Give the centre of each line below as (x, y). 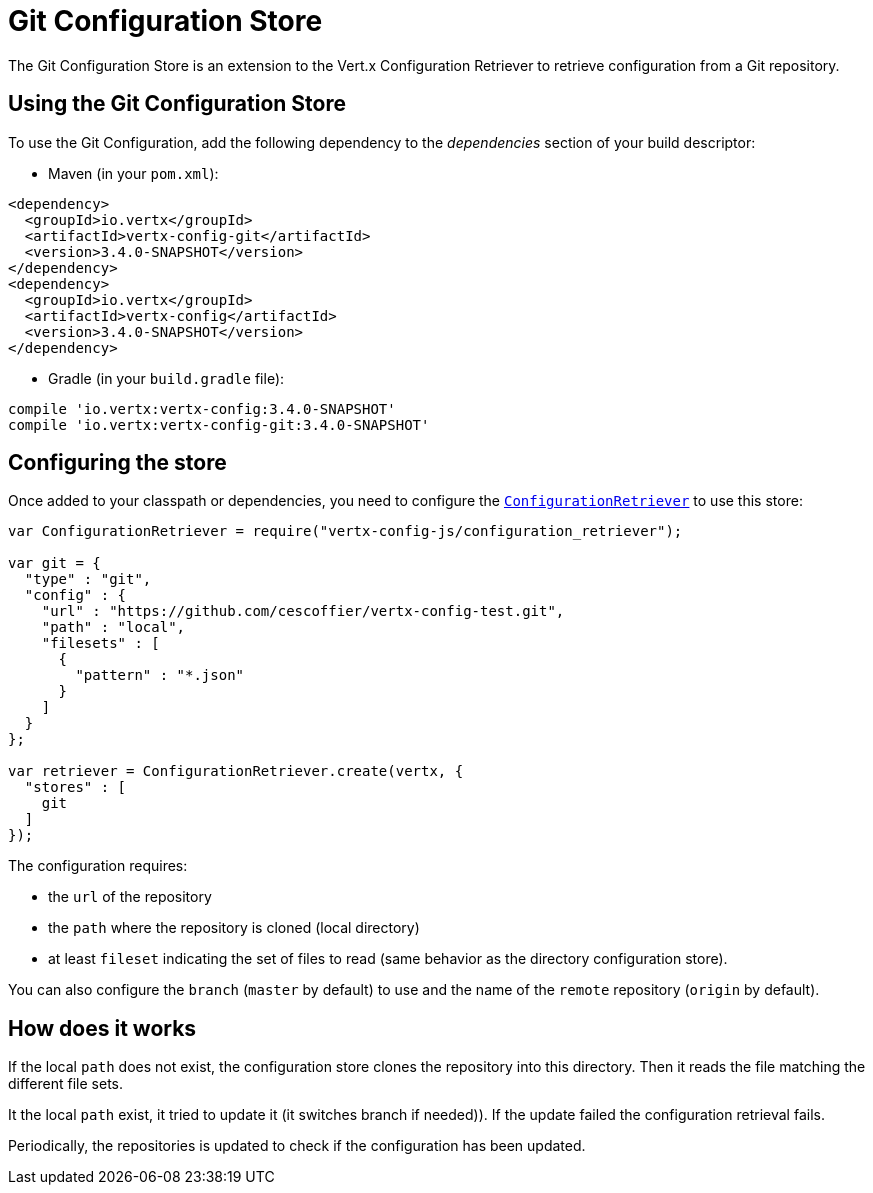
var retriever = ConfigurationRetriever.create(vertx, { (236, 771)
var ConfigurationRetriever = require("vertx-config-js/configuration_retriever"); (345, 531)
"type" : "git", (88, 579)
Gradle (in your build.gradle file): (166, 378)
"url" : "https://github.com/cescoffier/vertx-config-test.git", (303, 611)
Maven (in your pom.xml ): (133, 173)
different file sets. (66, 1084)
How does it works (102, 1028)
